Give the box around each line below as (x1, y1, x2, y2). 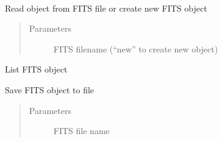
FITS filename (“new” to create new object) (53, 42, 218, 55)
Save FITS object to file (5, 83, 95, 96)
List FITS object (5, 63, 68, 76)
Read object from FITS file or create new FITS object (5, 1, 207, 14)
